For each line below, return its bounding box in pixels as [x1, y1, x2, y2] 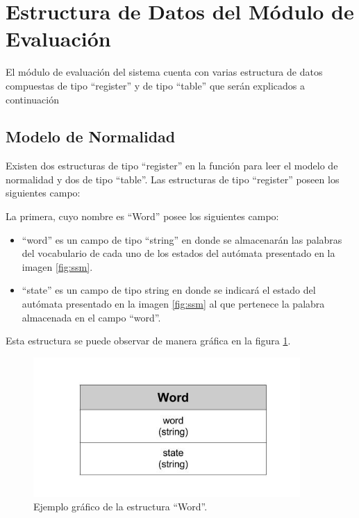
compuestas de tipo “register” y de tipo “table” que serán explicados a [6, 78, 305, 92]
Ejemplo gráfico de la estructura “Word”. [33, 499, 208, 514]
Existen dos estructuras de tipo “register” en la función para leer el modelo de [6, 158, 338, 173]
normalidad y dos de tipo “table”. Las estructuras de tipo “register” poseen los [6, 172, 340, 186]
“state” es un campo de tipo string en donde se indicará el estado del [22, 283, 316, 297]
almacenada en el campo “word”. [22, 310, 161, 324]
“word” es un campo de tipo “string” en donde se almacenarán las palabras [22, 232, 342, 247]
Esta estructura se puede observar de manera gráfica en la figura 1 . [6, 333, 291, 348]
